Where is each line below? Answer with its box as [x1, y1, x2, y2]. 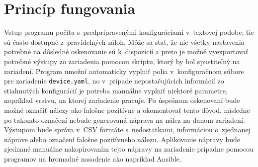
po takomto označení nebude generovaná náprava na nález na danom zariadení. [4, 114, 245, 125]
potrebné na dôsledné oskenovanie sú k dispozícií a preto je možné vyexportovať [4, 46, 249, 57]
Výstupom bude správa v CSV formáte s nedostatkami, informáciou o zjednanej [4, 124, 251, 135]
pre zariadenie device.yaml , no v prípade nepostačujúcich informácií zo [4, 76, 224, 86]
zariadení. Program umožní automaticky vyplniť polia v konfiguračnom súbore [4, 66, 244, 76]
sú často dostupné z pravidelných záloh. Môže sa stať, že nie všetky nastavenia [4, 36, 245, 47]
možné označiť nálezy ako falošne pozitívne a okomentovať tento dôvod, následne [4, 104, 250, 115]
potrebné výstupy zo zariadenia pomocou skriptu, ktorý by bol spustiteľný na [4, 56, 240, 66]
